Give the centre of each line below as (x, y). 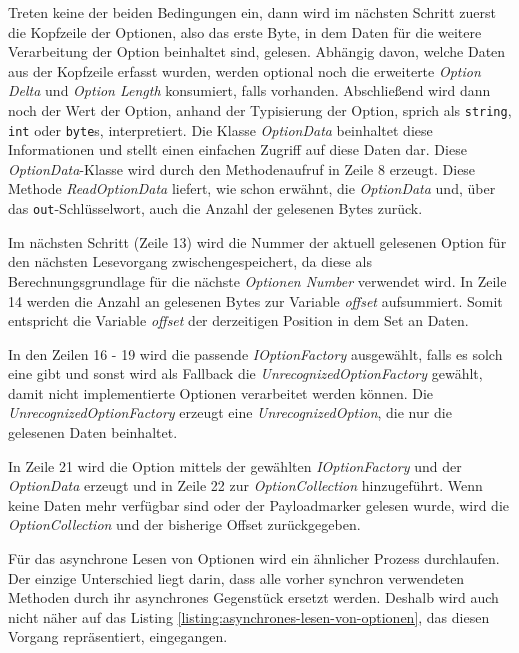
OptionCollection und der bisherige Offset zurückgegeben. (184, 524)
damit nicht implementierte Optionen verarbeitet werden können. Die (221, 392)
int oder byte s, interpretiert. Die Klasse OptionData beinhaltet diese (220, 129)
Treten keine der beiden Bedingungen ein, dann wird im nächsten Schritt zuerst (252, 12)
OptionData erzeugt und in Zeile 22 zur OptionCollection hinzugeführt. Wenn (245, 485)
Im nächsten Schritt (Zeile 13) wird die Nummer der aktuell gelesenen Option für (257, 241)
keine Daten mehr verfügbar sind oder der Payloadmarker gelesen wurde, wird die (259, 504)
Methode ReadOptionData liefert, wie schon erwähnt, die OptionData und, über (252, 188)
